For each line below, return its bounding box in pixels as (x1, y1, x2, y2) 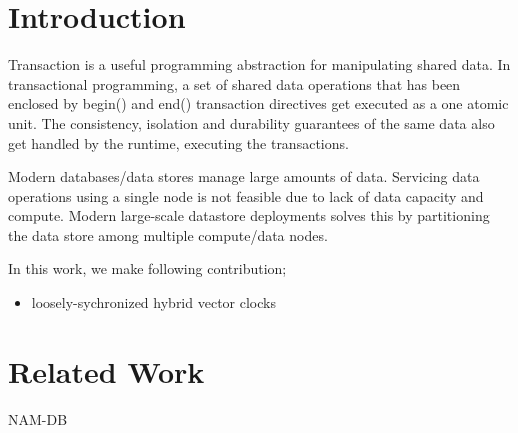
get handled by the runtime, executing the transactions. (8, 132, 349, 153)
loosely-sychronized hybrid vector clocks (31, 292, 276, 313)
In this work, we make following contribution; (8, 258, 287, 279)
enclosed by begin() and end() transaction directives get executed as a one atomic (8, 93, 509, 114)
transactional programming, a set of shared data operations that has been (8, 73, 461, 94)
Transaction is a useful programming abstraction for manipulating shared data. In (8, 54, 511, 75)
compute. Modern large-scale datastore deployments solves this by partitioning (8, 205, 490, 226)
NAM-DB (8, 408, 68, 429)
